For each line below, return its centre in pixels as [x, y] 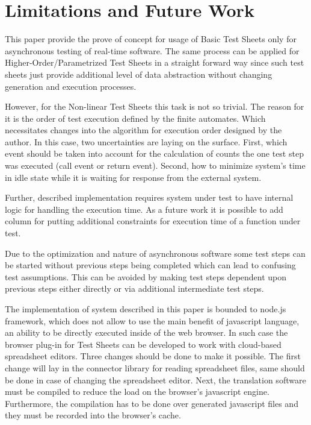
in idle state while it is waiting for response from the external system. [133, 177]
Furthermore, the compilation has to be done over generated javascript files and [152, 403]
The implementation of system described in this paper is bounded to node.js [146, 309]
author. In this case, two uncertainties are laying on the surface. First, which [146, 141]
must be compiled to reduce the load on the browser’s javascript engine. [137, 392]
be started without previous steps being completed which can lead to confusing [150, 265]
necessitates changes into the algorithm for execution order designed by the [143, 130]
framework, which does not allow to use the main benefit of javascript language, [152, 320]
